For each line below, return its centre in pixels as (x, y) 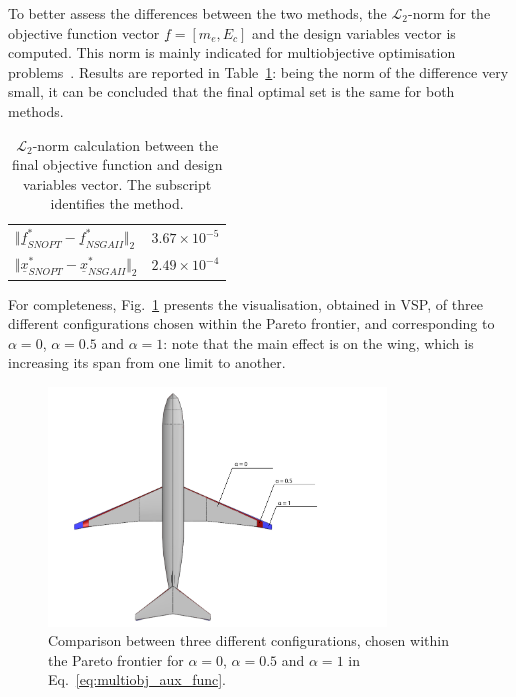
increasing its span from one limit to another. (147, 362)
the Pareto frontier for (116, 659)
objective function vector (84, 32)
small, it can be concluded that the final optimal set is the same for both (231, 91)
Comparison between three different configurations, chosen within (248, 640)
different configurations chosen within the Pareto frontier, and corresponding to (251, 323)
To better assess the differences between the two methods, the (197, 13)
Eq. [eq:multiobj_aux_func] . (137, 679)
